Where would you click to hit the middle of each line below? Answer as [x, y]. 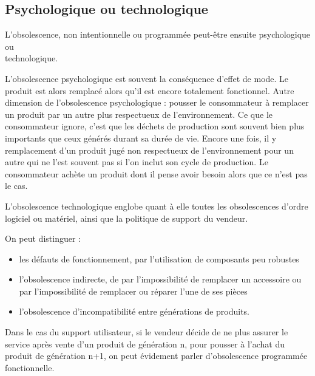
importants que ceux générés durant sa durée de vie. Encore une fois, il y [141, 138]
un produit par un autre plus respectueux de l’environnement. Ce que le [139, 114]
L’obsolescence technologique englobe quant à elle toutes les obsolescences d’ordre [157, 206]
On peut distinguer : [43, 238]
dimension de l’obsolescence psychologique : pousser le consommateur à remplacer [157, 102]
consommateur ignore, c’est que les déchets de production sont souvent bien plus [155, 126]
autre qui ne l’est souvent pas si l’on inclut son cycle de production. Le [137, 162]
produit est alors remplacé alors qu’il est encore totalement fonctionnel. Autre [150, 90]
